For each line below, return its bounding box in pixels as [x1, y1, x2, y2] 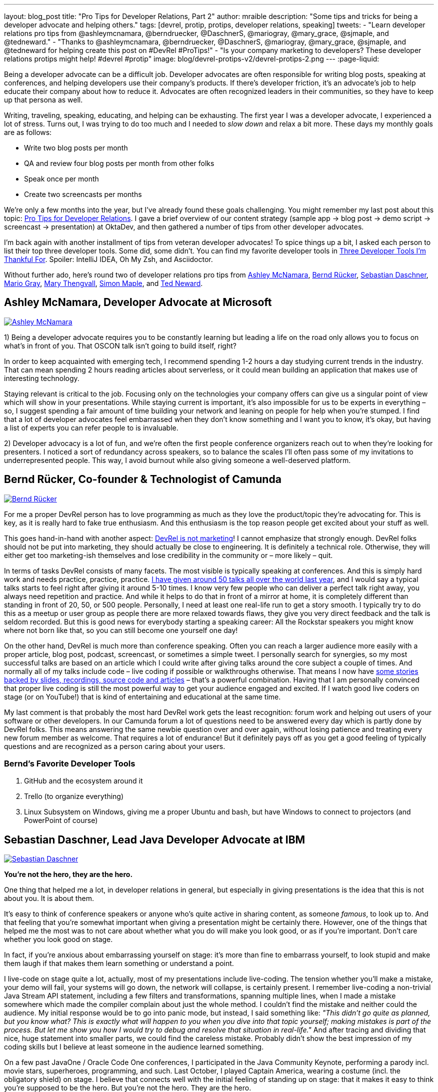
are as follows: [4, 128, 52, 136]
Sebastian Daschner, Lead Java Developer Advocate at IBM [4, 833, 305, 846]
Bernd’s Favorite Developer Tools [4, 758, 135, 769]
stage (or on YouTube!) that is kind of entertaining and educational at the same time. [4, 692, 281, 701]
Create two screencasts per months [24, 190, 142, 198]
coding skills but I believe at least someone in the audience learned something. [4, 1042, 264, 1051]
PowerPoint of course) [24, 816, 98, 825]
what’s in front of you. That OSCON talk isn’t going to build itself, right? [4, 341, 236, 350]
